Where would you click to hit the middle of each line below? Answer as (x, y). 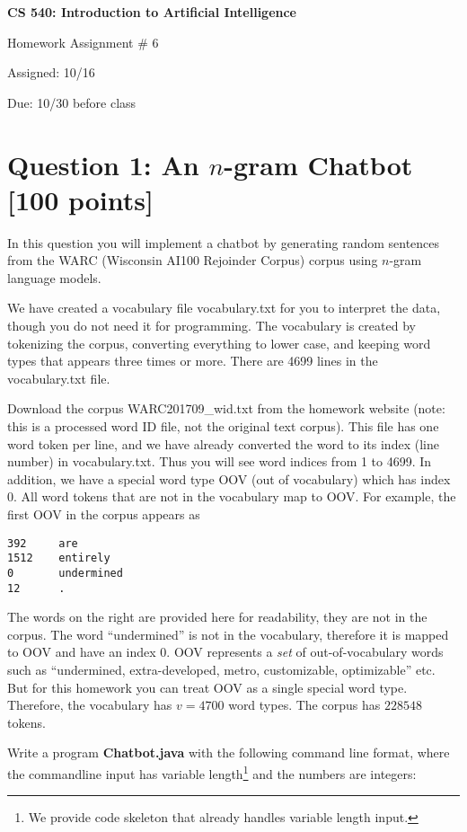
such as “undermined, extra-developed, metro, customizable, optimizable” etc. (221, 669)
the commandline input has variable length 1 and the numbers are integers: (212, 772)
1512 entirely (59, 558)
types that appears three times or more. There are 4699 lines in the (193, 361)
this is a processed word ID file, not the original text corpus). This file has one (223, 426)
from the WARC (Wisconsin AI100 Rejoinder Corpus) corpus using (193, 260)
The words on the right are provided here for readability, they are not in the (217, 617)
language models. (54, 277)
